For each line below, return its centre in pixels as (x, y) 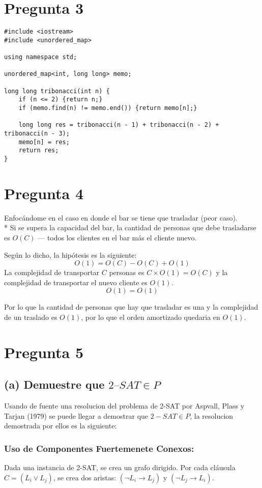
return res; (39, 151)
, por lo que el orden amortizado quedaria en (151, 317)
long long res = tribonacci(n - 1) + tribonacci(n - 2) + (119, 125)
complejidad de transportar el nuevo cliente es (76, 282)
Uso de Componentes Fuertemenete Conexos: (99, 448)
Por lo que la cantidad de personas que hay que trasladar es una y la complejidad (131, 307)
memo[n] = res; (44, 142)
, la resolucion (212, 415)
